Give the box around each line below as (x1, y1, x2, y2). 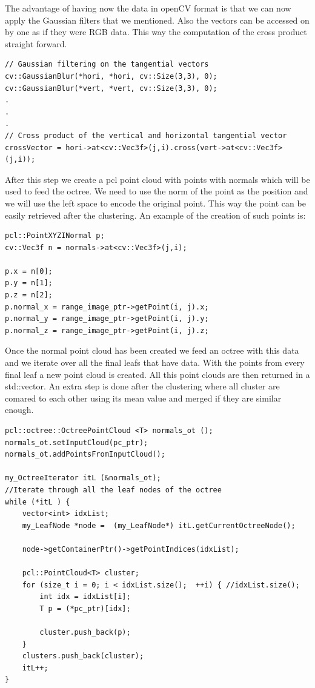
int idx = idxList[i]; (39, 592, 131, 601)
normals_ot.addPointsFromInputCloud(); (5, 450, 165, 459)
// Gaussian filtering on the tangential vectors (5, 60, 209, 69)
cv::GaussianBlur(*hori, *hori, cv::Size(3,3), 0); (5, 71, 217, 81)
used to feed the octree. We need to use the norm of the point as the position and (5, 185, 308, 197)
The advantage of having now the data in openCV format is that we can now (5, 2, 291, 14)
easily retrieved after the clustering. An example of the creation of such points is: (5, 208, 306, 221)
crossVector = (5, 143, 62, 152)
